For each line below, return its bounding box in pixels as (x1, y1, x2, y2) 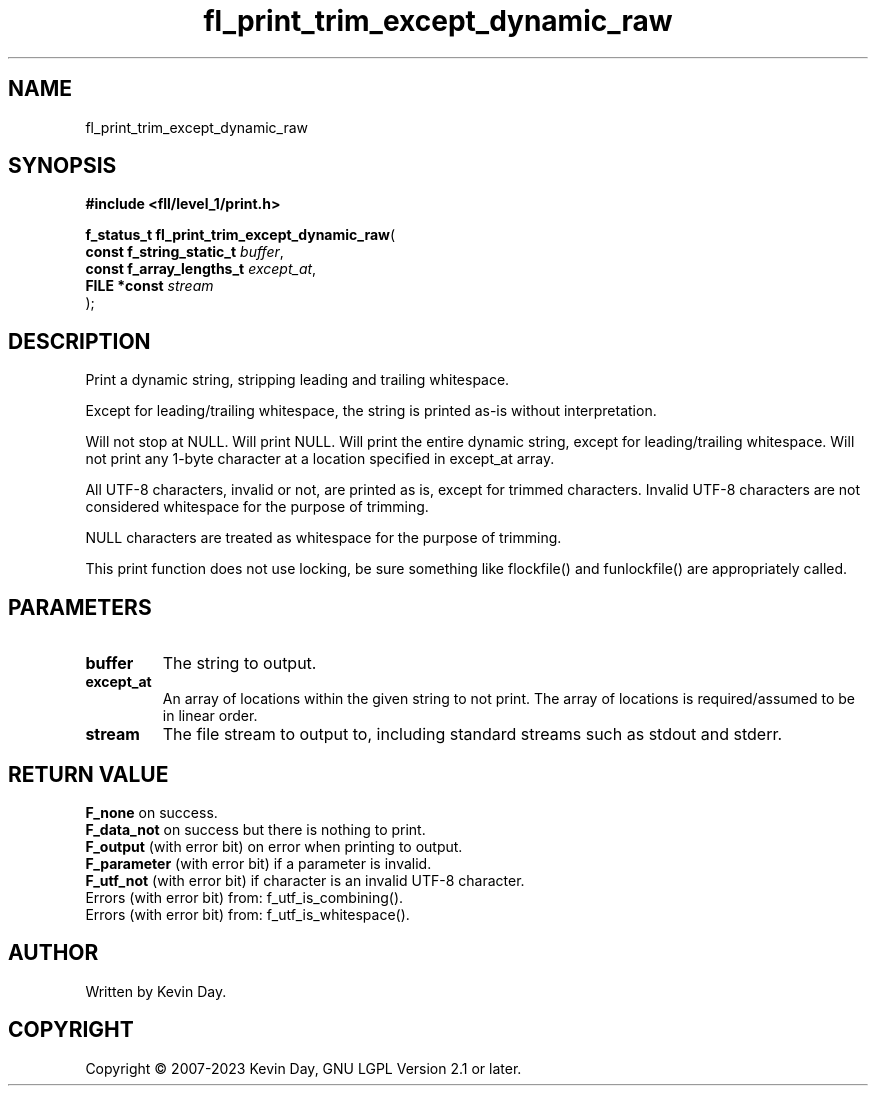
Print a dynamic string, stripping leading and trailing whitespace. (85, 371, 510, 389)
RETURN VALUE (8, 761, 169, 787)
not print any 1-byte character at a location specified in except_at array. (85, 450, 555, 468)
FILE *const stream (85, 277, 214, 295)
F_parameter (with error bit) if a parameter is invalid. (85, 854, 432, 872)
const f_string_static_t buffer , (85, 243, 284, 261)
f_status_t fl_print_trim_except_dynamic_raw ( (85, 226, 396, 244)
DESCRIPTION (8, 328, 151, 354)
